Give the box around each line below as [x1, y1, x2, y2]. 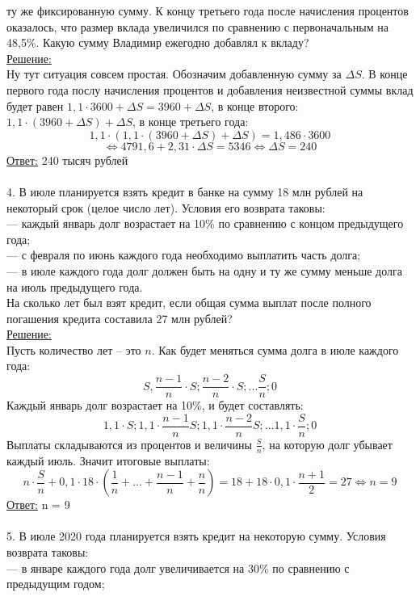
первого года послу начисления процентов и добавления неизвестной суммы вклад [6, 81, 414, 98]
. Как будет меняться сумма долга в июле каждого [151, 341, 399, 358]
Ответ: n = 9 [6, 496, 70, 513]
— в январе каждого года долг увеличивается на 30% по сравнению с [6, 559, 350, 576]
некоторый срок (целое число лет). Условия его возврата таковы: [6, 199, 325, 216]
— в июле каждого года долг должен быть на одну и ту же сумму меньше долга [6, 262, 402, 279]
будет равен [6, 97, 64, 114]
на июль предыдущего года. [6, 278, 143, 295]
